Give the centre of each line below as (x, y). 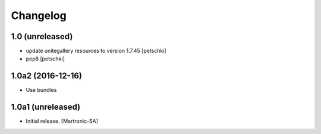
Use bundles (41, 90)
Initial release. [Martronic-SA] (62, 121)
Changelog (39, 15)
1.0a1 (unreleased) (46, 107)
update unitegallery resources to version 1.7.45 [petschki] (96, 51)
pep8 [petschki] (45, 59)
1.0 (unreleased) (42, 36)
